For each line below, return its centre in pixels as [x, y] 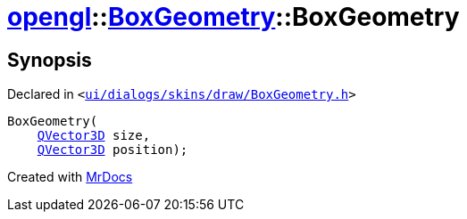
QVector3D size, [94, 136]
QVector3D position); [113, 150]
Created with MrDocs [70, 177]
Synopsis [50, 60]
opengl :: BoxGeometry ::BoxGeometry [233, 17]
